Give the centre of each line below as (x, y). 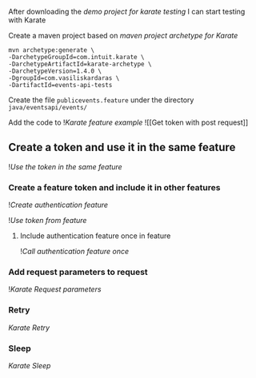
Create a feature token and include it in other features (114, 187)
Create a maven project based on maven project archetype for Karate (123, 36)
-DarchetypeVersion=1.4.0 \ (55, 71)
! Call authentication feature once (74, 252)
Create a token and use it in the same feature (122, 147)
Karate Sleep (30, 366)
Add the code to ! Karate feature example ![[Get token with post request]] (128, 122)
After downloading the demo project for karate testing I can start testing (127, 12)
